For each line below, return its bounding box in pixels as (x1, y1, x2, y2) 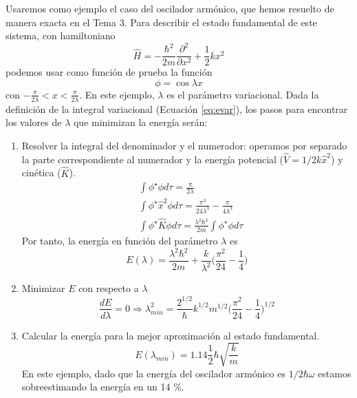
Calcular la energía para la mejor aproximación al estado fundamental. (21, 328, 320, 342)
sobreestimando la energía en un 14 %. (21, 379, 184, 394)
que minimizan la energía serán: (73, 115, 208, 129)
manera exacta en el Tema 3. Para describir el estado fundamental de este (6, 14, 317, 29)
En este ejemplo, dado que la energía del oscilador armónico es (21, 366, 285, 380)
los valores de (6, 115, 62, 129)
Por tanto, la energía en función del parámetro (21, 233, 218, 247)
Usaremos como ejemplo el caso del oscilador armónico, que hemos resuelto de (6, 1, 334, 15)
